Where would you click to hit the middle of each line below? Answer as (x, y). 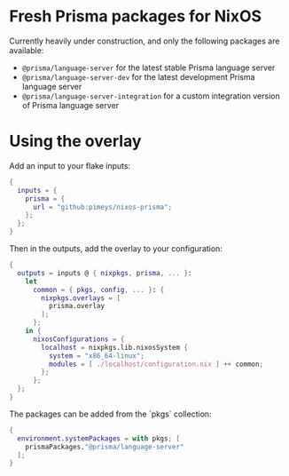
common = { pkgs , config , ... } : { (98, 290)
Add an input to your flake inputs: (70, 165)
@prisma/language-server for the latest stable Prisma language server (148, 67)
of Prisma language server (70, 105)
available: (27, 50)
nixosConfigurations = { (78, 339)
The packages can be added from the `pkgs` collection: (110, 414)
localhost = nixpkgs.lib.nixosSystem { (115, 347)
